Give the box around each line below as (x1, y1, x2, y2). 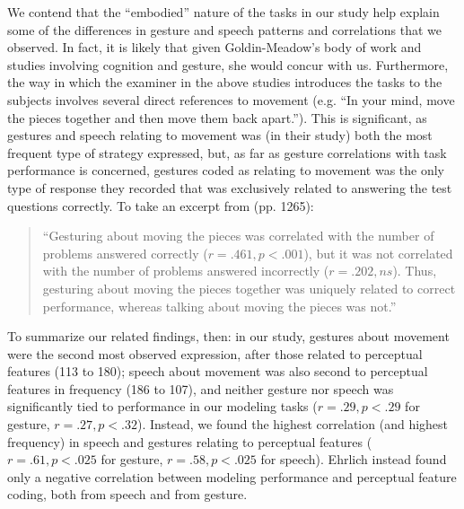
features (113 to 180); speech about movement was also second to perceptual (7, 362, 428, 381)
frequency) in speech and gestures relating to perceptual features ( (7, 432, 372, 451)
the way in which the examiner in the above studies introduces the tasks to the (7, 73, 442, 92)
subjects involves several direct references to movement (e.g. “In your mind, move (7, 90, 455, 109)
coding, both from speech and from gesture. (7, 485, 248, 504)
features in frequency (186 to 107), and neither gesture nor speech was (7, 379, 394, 398)
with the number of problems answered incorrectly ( (42, 261, 329, 280)
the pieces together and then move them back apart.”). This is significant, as (7, 108, 427, 127)
